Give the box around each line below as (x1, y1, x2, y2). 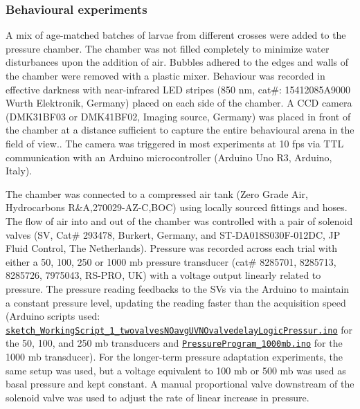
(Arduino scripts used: (6, 309, 100, 323)
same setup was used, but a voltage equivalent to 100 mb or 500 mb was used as (6, 363, 346, 377)
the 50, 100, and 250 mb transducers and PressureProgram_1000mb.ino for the (6, 336, 343, 350)
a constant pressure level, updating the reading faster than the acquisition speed (6, 295, 346, 309)
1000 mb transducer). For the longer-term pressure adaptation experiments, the (6, 349, 343, 363)
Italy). (6, 163, 33, 178)
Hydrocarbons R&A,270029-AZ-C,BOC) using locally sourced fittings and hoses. (6, 200, 348, 215)
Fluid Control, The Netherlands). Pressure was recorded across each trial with (6, 241, 338, 255)
